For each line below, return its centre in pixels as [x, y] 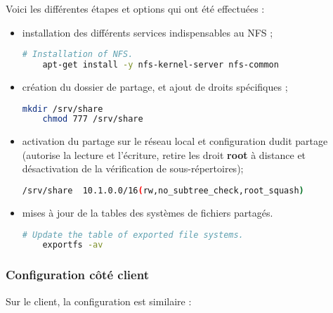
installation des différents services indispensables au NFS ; [148, 32]
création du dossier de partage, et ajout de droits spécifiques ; [155, 86]
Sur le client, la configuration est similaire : [99, 301]
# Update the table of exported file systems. [133, 235]
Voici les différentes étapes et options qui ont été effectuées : [135, 8]
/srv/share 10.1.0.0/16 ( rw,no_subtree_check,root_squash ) [163, 191]
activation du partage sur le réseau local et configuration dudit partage [175, 141]
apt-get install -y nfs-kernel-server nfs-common [161, 65]
